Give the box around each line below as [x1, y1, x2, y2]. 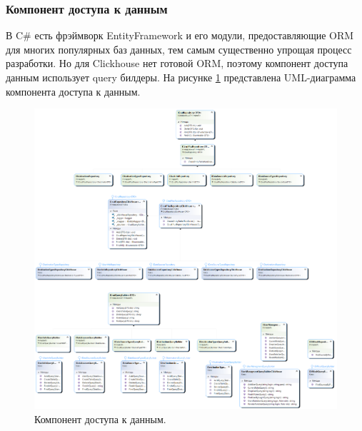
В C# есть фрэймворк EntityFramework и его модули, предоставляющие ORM [6, 28, 354, 43]
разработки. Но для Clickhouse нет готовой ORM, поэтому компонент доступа [6, 56, 348, 71]
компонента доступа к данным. [6, 83, 141, 98]
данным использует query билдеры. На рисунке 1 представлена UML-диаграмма [6, 70, 356, 84]
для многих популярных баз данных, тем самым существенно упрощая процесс [6, 41, 352, 56]
